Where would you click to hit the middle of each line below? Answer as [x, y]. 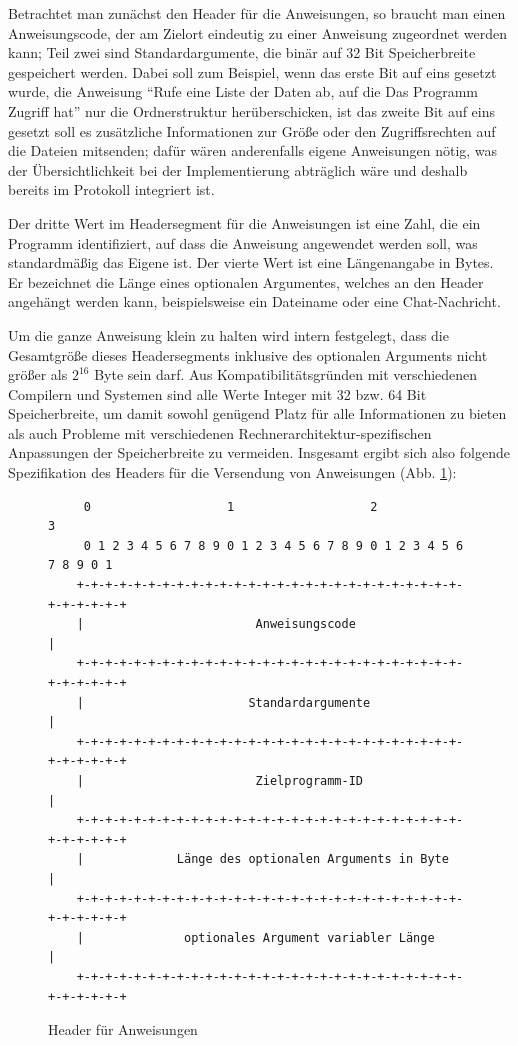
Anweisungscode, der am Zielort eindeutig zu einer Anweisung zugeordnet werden [257, 32]
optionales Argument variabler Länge [309, 937]
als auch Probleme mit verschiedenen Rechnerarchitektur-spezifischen [220, 432]
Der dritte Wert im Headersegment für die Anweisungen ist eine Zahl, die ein [244, 222]
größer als [38, 374]
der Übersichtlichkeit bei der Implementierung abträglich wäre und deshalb [238, 169]
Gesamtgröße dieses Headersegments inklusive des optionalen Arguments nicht [248, 354]
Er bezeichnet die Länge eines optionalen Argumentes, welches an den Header [246, 281]
